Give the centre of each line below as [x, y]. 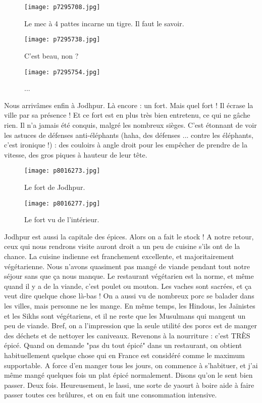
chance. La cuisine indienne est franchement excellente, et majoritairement [119, 256]
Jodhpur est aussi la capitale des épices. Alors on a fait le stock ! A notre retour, [129, 236]
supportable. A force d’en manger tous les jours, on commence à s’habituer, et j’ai [131, 365]
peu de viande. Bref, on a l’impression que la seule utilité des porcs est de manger [130, 325]
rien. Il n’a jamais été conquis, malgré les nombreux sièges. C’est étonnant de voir [130, 124]
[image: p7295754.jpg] [62, 72]
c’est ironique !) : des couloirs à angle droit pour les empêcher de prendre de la [126, 145]
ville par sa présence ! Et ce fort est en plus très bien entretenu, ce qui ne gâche [127, 115]
